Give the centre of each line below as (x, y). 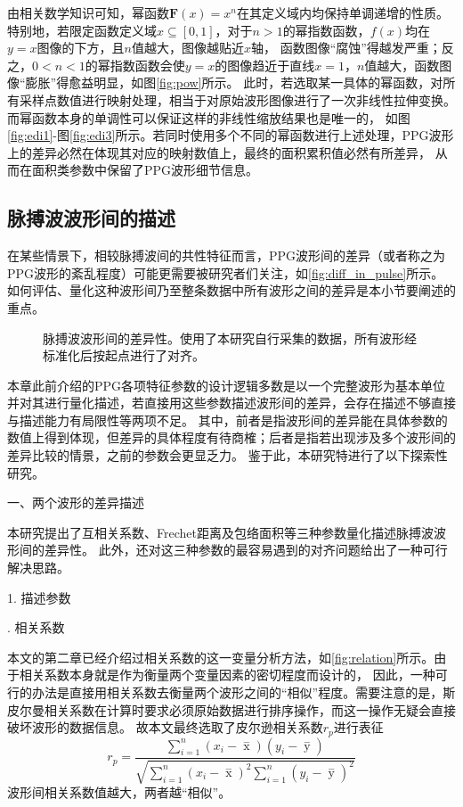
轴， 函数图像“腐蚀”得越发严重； (346, 48)
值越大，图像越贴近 (187, 48)
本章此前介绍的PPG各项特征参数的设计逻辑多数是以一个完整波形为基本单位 (227, 385)
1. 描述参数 (39, 597)
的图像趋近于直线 (265, 65)
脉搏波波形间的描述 (91, 218)
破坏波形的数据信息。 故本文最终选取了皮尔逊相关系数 (165, 727)
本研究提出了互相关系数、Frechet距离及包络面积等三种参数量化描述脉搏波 (220, 532)
